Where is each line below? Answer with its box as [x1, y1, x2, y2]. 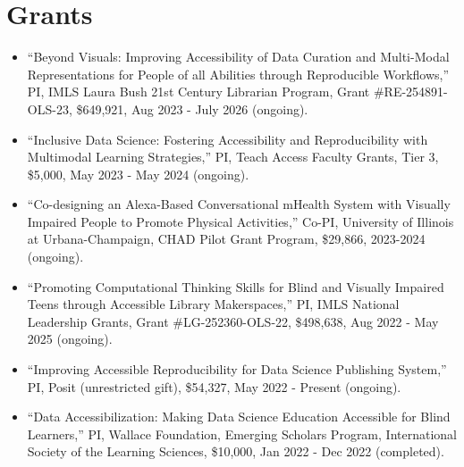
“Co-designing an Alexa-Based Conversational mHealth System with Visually [27, 195, 451, 213]
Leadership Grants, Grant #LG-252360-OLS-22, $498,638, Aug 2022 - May [27, 312, 439, 330]
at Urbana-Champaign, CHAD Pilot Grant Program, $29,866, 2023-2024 [27, 229, 426, 248]
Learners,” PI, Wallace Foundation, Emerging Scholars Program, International [27, 424, 457, 443]
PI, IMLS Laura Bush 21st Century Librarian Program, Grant [27, 82, 370, 101]
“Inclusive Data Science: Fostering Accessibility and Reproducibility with [27, 129, 428, 148]
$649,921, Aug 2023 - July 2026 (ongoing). [76, 99, 308, 118]
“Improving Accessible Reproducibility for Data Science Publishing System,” [27, 360, 447, 379]
